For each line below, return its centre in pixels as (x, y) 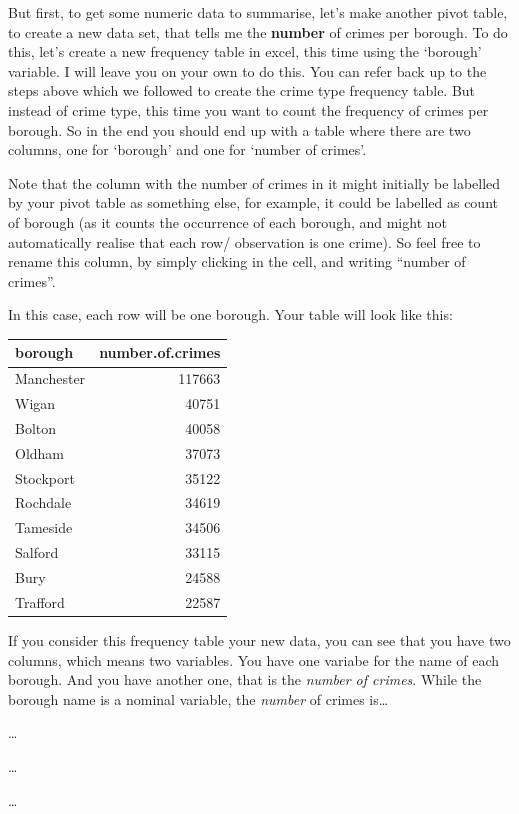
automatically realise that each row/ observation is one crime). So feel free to (244, 241)
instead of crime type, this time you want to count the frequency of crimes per (248, 109)
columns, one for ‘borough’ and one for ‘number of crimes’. (187, 149)
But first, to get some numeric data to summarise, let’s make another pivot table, (258, 12)
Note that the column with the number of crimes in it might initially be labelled (254, 182)
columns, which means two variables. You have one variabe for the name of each (254, 659)
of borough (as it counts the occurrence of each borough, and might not (227, 221)
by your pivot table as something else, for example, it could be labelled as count (253, 202)
